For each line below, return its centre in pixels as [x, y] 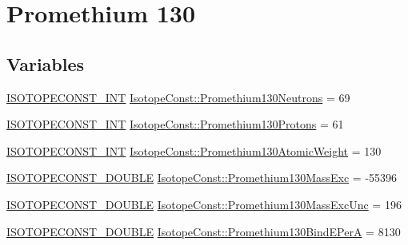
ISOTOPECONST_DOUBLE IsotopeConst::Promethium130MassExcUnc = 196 [204, 204]
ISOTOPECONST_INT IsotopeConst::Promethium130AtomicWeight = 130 [194, 150]
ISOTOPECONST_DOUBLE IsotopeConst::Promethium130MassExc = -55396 [202, 178]
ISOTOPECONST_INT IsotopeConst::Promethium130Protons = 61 [175, 124]
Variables [46, 63]
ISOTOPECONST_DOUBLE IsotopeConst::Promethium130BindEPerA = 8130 [204, 231]
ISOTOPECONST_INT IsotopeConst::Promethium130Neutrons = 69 [178, 97]
